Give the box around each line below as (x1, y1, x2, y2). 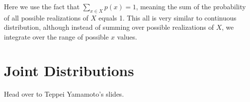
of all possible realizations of (4, 12, 89, 22)
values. (117, 31, 137, 41)
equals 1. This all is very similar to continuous (98, 12, 237, 22)
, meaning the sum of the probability (136, 1, 246, 11)
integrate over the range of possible (4, 31, 109, 41)
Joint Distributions (4, 60, 134, 80)
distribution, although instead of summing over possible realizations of (4, 22, 214, 32)
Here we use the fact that (4, 1, 80, 11)
